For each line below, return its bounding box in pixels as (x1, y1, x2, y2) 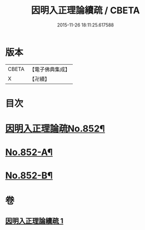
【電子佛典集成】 (29, 66, 70, 73)
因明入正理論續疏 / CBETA (31, 5, 140, 16)
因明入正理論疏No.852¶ (5, 123, 105, 135)
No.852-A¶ (5, 146, 53, 158)
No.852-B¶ (5, 170, 53, 182)
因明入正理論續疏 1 (5, 217, 64, 225)
